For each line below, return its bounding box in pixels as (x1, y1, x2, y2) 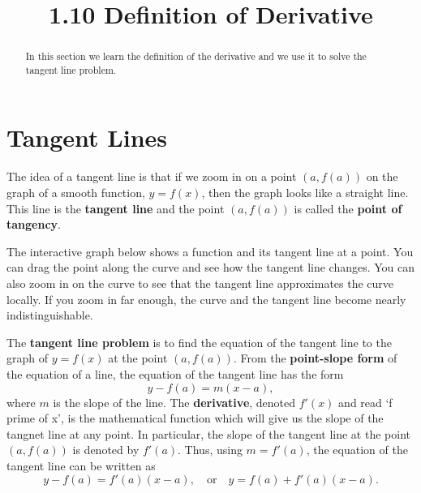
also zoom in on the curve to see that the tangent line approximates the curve (6, 274, 394, 291)
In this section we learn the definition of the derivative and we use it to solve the (25, 49, 367, 63)
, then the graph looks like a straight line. (201, 184, 409, 201)
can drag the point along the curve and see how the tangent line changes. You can (6, 259, 415, 276)
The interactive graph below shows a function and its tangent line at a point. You (6, 242, 414, 259)
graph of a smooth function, (6, 184, 145, 201)
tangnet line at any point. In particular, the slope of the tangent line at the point (6, 425, 410, 442)
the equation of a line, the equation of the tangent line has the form (6, 365, 344, 382)
